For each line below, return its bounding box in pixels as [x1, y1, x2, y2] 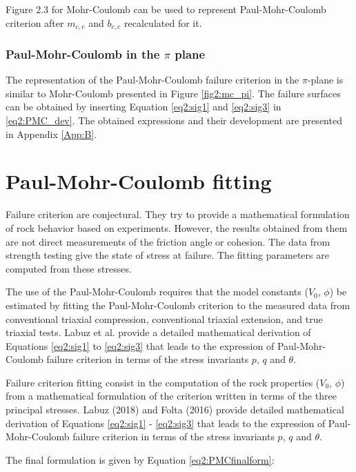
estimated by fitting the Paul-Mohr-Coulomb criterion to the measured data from [6, 297, 350, 312]
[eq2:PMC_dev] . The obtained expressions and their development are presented [6, 113, 342, 128]
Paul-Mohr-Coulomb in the [6, 45, 160, 62]
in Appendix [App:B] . [6, 126, 97, 141]
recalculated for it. [124, 15, 202, 30]
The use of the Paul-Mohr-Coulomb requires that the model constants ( [6, 284, 308, 299]
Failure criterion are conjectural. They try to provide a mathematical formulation [6, 207, 350, 222]
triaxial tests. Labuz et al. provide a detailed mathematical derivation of [6, 325, 311, 340]
